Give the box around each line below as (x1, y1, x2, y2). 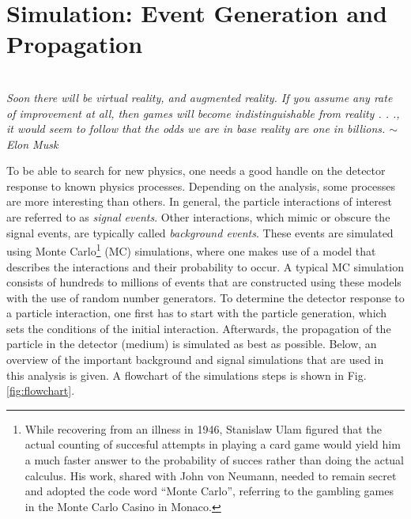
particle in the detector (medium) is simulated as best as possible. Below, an (6, 335, 377, 352)
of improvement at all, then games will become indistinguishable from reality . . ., (6, 104, 400, 121)
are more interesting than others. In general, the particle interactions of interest (6, 193, 392, 210)
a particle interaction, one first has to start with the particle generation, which (6, 305, 387, 321)
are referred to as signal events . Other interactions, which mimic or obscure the (6, 209, 390, 225)
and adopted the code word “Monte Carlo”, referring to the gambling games (25, 483, 394, 499)
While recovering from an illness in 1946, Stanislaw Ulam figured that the (25, 420, 382, 437)
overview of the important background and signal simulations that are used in (6, 351, 384, 368)
